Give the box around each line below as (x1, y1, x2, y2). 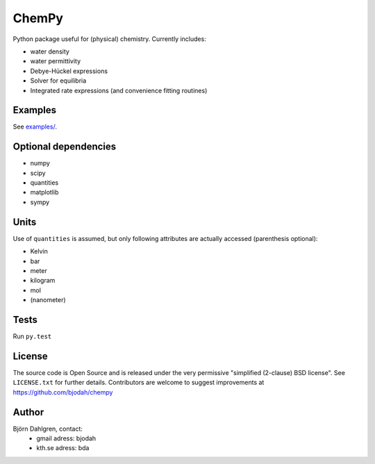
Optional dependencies (12, 141, 117, 153)
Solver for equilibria (30, 76, 87, 85)
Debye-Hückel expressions (30, 67, 108, 75)
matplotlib (30, 188, 59, 197)
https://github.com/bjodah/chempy (12, 388, 113, 396)
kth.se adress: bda (36, 444, 90, 452)
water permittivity (30, 57, 81, 65)
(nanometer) (30, 296, 66, 304)
